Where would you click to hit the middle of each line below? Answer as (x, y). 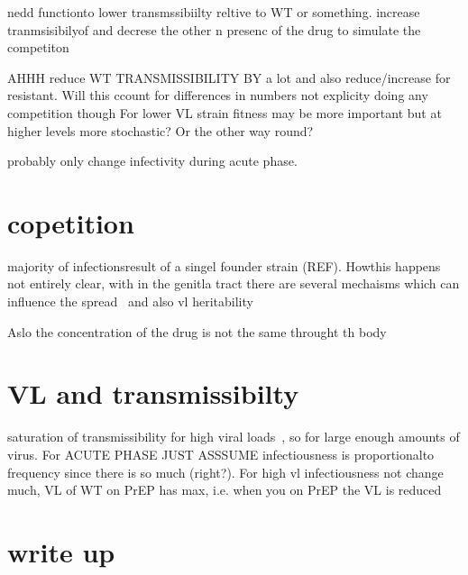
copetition (71, 222)
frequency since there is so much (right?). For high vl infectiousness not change (225, 472)
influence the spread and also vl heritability (130, 301)
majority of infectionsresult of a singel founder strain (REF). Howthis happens (224, 265)
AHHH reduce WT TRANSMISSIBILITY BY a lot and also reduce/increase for (229, 77)
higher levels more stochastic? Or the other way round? (161, 130)
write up (61, 551)
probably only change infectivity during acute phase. (152, 161)
